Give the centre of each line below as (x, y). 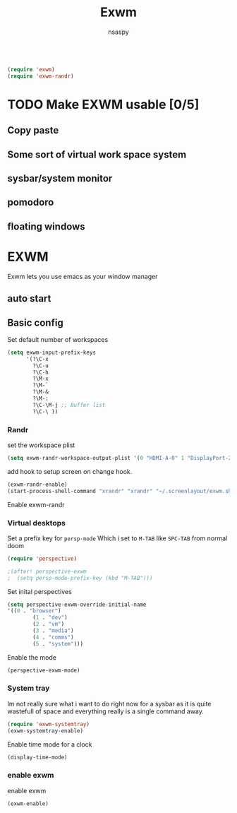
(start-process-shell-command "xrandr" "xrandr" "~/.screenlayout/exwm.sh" (121, 491)
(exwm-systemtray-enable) (45, 731)
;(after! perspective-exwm (47, 571)
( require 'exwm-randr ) (41, 76)
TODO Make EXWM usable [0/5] (103, 104)
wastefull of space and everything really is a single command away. (106, 711)
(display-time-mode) (38, 757)
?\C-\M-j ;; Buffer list (69, 405)
